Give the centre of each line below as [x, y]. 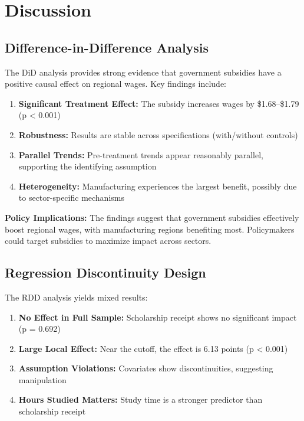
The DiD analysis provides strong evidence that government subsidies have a [143, 72]
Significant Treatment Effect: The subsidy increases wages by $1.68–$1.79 [159, 103]
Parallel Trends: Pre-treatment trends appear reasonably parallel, [141, 154]
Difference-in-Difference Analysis [107, 47]
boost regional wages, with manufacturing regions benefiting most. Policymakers [150, 229]
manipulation [42, 379]
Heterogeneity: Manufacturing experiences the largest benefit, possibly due [158, 186]
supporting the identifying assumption [87, 166]
